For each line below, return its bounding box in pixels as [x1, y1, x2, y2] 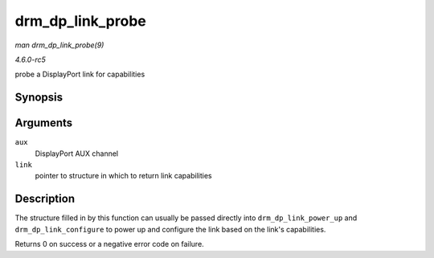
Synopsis [14, 91, 63, 104]
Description [14, 192, 76, 206]
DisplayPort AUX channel [35, 149, 119, 158]
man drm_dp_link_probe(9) [14, 40, 104, 50]
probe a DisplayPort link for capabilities [14, 69, 145, 80]
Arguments [14, 117, 73, 130]
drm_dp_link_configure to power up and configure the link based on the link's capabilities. [14, 224, 326, 234]
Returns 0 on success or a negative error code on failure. [14, 240, 204, 249]
